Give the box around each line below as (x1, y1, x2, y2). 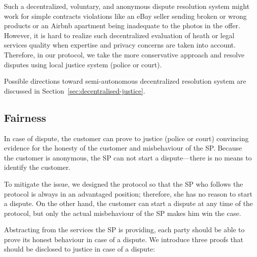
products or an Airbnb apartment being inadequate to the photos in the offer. (4, 20, 240, 31)
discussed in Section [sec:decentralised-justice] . (4, 85, 146, 96)
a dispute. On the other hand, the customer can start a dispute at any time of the (4, 198, 253, 208)
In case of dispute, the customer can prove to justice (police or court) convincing (4, 133, 249, 143)
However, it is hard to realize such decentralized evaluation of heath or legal (4, 30, 235, 40)
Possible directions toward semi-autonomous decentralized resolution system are (4, 76, 247, 86)
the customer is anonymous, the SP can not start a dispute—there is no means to (4, 152, 252, 162)
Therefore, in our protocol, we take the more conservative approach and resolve (4, 49, 245, 59)
